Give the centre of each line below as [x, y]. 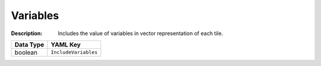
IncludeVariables [74, 53]
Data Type [29, 45]
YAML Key [66, 45]
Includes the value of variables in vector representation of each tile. [141, 33]
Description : [27, 33]
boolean [26, 52]
